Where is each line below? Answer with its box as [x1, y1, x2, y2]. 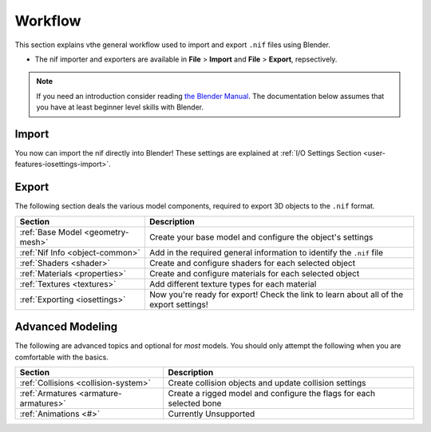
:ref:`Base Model [19, 226, 82, 237]
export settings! [148, 299, 209, 310]
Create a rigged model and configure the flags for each [168, 388, 375, 398]
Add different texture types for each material [148, 278, 317, 289]
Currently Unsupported [168, 408, 255, 419]
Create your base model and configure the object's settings [148, 232, 374, 243]
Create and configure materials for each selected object [148, 268, 360, 279]
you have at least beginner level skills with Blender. [36, 102, 204, 112]
